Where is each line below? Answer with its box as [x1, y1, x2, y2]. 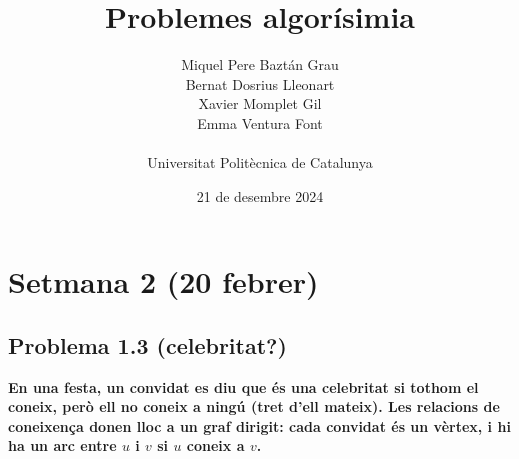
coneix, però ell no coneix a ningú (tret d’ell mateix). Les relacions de [8, 396, 500, 417]
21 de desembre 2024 [196, 185, 324, 206]
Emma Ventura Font [197, 112, 323, 133]
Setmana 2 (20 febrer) [8, 261, 319, 302]
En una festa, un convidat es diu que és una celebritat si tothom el [8, 376, 479, 397]
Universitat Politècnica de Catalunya [147, 152, 373, 173]
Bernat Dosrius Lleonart [185, 73, 335, 94]
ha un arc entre [8, 435, 117, 456]
